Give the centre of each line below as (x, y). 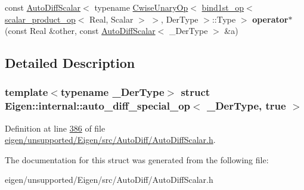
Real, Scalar (111, 19)
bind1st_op (223, 7)
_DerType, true (246, 106)
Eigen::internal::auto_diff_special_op (98, 106)
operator (270, 19)
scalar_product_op (40, 19)
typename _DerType (112, 92)
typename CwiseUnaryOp (141, 7)
